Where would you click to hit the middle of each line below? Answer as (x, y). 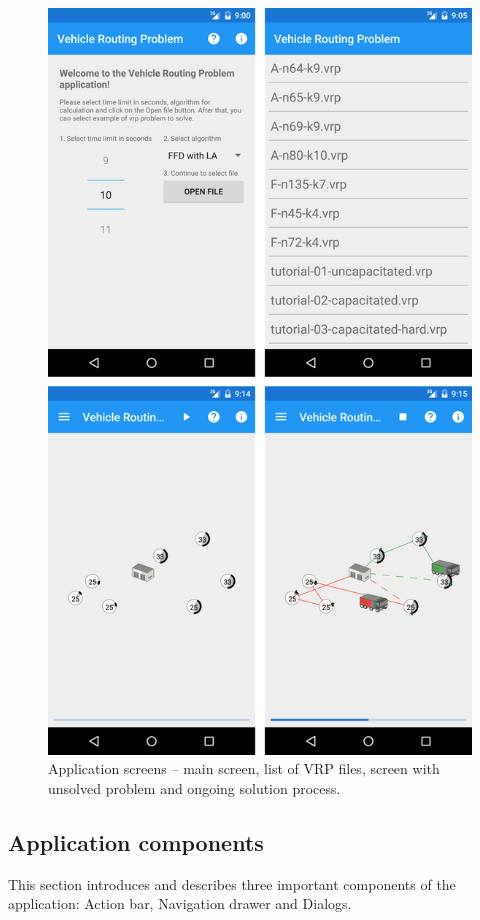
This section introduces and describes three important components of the (232, 883)
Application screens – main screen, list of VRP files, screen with (244, 768)
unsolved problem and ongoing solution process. (194, 787)
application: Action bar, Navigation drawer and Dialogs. (180, 903)
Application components (136, 841)
